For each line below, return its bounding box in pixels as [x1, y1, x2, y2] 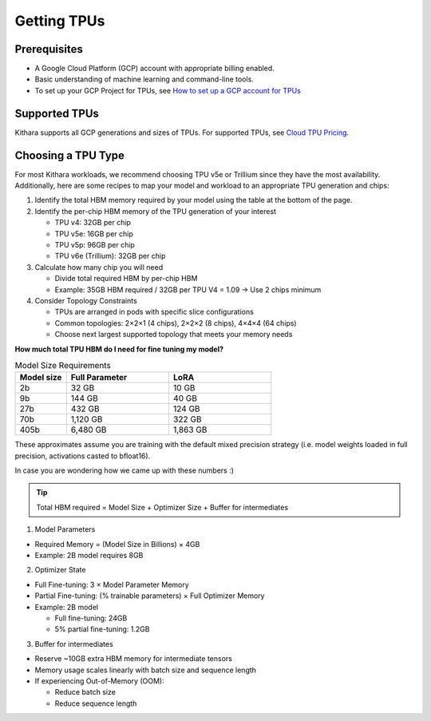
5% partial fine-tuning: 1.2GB [54, 624, 150, 634]
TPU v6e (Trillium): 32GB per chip [54, 252, 166, 261]
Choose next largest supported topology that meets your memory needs [54, 330, 293, 339]
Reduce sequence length [54, 699, 137, 708]
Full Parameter [70, 372, 128, 383]
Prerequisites [14, 42, 83, 56]
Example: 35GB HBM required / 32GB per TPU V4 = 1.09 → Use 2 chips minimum [54, 284, 322, 295]
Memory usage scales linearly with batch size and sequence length [34, 665, 257, 675]
